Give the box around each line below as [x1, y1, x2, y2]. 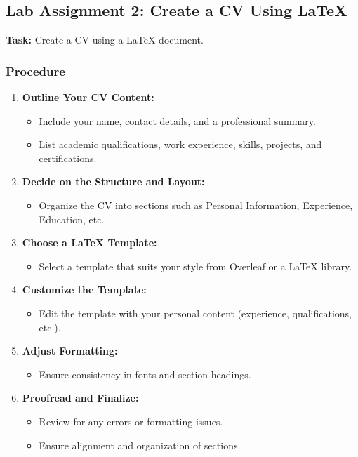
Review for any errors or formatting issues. [39, 413, 223, 428]
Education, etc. [39, 211, 105, 226]
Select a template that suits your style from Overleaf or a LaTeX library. [39, 258, 352, 273]
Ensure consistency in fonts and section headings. [39, 366, 251, 381]
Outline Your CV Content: [22, 90, 154, 105]
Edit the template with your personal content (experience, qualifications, [39, 305, 352, 320]
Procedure [6, 62, 65, 79]
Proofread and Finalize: [22, 390, 139, 405]
